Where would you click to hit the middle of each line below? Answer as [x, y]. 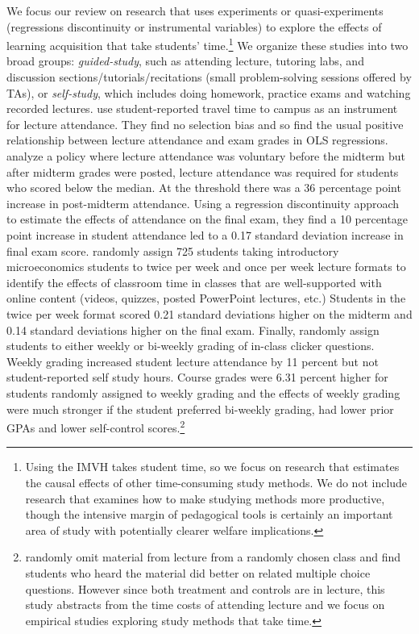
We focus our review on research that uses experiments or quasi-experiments [195, 10]
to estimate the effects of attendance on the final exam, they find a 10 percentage [207, 219]
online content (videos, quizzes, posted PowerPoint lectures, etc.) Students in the [206, 298]
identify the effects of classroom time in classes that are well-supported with [194, 282]
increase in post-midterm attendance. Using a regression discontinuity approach [203, 203]
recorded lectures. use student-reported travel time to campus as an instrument [202, 108]
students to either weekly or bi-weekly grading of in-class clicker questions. [191, 346]
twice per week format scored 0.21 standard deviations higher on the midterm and [209, 313]
